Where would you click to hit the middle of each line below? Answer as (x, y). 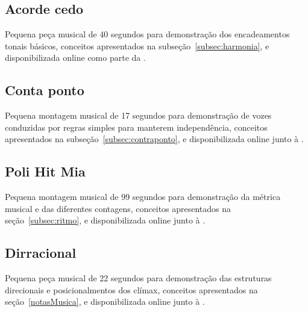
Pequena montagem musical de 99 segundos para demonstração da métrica (143, 197)
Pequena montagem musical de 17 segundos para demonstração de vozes (138, 115)
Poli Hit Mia (45, 171)
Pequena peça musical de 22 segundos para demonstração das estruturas (138, 278)
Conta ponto (45, 90)
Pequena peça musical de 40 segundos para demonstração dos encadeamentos (147, 34)
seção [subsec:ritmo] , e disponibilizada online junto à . (105, 220)
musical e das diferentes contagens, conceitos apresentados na (118, 208)
